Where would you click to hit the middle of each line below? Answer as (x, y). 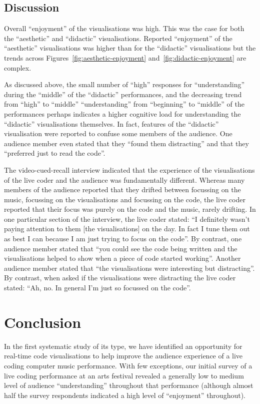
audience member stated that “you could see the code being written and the (121, 248)
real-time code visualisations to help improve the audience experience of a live (123, 356)
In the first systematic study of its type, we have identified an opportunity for (123, 346)
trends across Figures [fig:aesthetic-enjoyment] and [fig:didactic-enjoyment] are (125, 57)
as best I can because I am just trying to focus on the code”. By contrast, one (123, 239)
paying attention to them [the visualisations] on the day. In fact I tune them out (127, 229)
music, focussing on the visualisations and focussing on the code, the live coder (125, 199)
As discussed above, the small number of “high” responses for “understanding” (124, 84)
